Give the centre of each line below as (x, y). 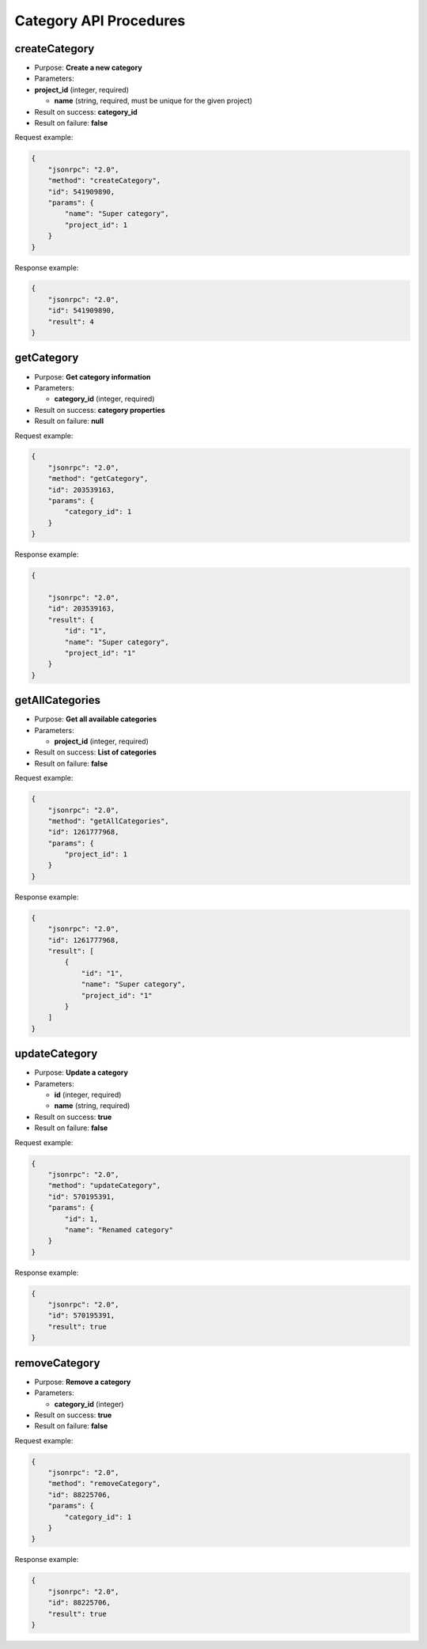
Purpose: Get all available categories (96, 719)
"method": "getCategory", (98, 479)
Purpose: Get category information (93, 376)
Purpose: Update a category (81, 1072)
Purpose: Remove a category (83, 1382)
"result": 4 (71, 321)
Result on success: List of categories (96, 752)
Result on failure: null (69, 421)
